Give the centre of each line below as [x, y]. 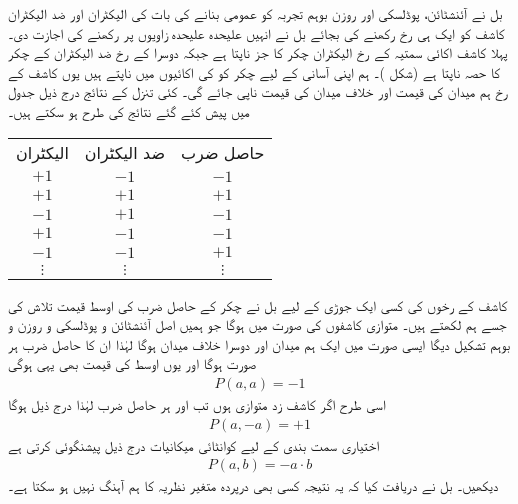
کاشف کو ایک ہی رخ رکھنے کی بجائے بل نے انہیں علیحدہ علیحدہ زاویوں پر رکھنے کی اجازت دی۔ [256, 32]
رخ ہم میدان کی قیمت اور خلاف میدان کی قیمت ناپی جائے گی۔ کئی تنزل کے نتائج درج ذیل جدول [258, 91]
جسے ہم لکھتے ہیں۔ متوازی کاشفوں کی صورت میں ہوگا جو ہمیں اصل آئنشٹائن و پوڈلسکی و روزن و [257, 324]
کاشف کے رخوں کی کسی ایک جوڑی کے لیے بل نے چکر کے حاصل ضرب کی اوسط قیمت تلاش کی [258, 304]
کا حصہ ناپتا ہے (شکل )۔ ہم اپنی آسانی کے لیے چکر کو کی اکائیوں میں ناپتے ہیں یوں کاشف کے [254, 71]
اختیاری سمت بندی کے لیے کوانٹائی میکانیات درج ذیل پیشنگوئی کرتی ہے [193, 444]
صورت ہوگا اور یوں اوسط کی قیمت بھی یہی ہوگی [132, 363]
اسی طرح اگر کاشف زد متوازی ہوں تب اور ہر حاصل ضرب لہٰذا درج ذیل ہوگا [197, 403]
